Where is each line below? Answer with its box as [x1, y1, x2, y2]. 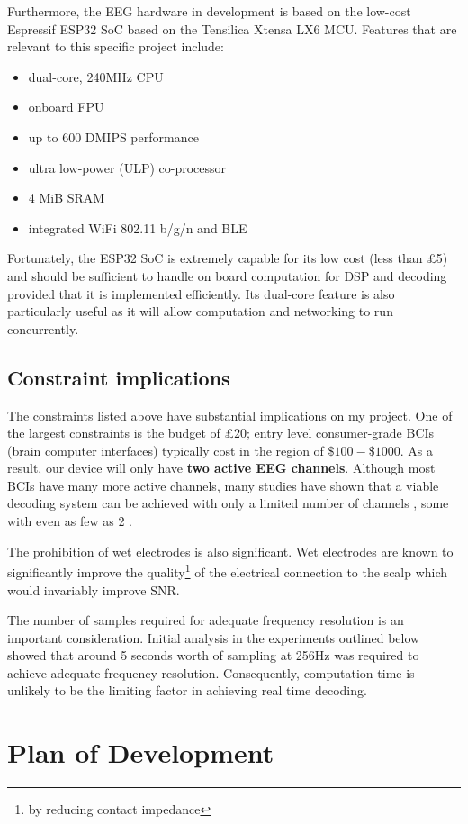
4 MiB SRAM [28, 188, 105, 207]
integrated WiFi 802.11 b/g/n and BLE [28, 218, 247, 237]
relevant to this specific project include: [7, 37, 224, 56]
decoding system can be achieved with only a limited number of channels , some [7, 493, 449, 512]
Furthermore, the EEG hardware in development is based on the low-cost [7, 2, 411, 20]
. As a [400, 440, 433, 459]
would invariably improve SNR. [7, 580, 180, 599]
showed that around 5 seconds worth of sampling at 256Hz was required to [7, 646, 419, 665]
